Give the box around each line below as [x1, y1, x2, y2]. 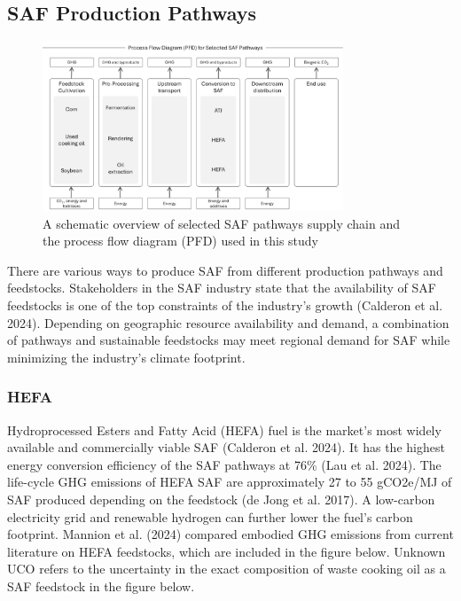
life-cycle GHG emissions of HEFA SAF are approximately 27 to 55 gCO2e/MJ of [7, 472, 452, 491]
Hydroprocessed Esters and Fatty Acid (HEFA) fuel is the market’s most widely [7, 420, 441, 439]
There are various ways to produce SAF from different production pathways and [7, 261, 443, 279]
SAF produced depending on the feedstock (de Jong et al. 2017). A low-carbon [7, 489, 435, 508]
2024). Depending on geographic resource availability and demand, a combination [7, 313, 449, 332]
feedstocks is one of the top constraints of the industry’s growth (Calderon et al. [7, 295, 443, 314]
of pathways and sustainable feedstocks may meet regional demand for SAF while [7, 331, 450, 349]
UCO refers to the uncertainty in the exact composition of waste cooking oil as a [7, 559, 446, 578]
